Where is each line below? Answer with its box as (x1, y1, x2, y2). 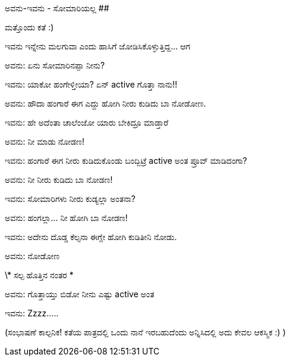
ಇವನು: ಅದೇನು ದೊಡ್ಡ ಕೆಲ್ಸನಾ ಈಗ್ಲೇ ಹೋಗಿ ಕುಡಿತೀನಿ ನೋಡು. (5, 232, 177, 242)
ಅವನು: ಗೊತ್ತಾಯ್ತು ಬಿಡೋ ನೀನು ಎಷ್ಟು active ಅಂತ (5, 289, 155, 299)
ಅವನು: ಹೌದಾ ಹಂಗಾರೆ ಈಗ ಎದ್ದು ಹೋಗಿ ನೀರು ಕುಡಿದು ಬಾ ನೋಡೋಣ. (5, 98, 206, 108)
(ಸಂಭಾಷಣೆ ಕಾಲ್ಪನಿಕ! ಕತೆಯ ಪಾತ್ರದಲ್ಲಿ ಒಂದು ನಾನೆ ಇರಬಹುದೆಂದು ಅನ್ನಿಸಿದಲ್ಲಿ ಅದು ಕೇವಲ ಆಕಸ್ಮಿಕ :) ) (5, 327, 286, 337)
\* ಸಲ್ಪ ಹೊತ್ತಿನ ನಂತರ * (5, 270, 74, 280)
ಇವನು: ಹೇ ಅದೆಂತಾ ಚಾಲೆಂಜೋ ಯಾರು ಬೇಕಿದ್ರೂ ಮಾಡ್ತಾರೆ (5, 117, 169, 127)
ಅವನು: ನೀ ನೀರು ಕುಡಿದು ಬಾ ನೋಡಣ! (5, 175, 113, 185)
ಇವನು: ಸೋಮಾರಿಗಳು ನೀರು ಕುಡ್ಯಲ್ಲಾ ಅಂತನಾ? (5, 194, 136, 204)
